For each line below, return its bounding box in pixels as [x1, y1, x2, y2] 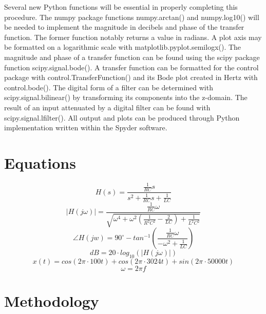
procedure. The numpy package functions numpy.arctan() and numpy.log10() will [4, 11, 259, 22]
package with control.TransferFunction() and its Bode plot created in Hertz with [4, 72, 258, 83]
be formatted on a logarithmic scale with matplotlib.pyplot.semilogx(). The [4, 42, 241, 52]
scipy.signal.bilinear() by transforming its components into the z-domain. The [4, 92, 248, 103]
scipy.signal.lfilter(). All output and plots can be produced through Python [4, 112, 240, 123]
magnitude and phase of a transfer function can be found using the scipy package [4, 51, 260, 62]
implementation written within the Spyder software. [4, 122, 167, 133]
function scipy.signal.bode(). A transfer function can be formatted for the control [4, 62, 259, 72]
